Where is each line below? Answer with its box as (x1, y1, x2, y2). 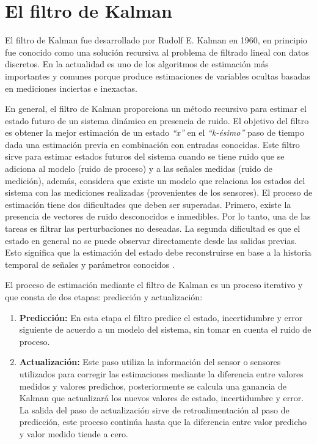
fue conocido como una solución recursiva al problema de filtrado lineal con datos (5, 45, 309, 58)
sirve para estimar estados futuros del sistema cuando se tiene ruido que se (5, 150, 285, 163)
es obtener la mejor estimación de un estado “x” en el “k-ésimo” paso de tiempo (5, 126, 304, 139)
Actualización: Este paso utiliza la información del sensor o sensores (19, 355, 281, 368)
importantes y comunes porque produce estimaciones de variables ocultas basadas (5, 69, 310, 82)
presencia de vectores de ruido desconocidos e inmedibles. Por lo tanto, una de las (5, 210, 311, 223)
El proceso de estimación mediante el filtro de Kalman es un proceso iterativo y (5, 278, 303, 291)
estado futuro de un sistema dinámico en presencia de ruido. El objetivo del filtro (5, 114, 309, 127)
